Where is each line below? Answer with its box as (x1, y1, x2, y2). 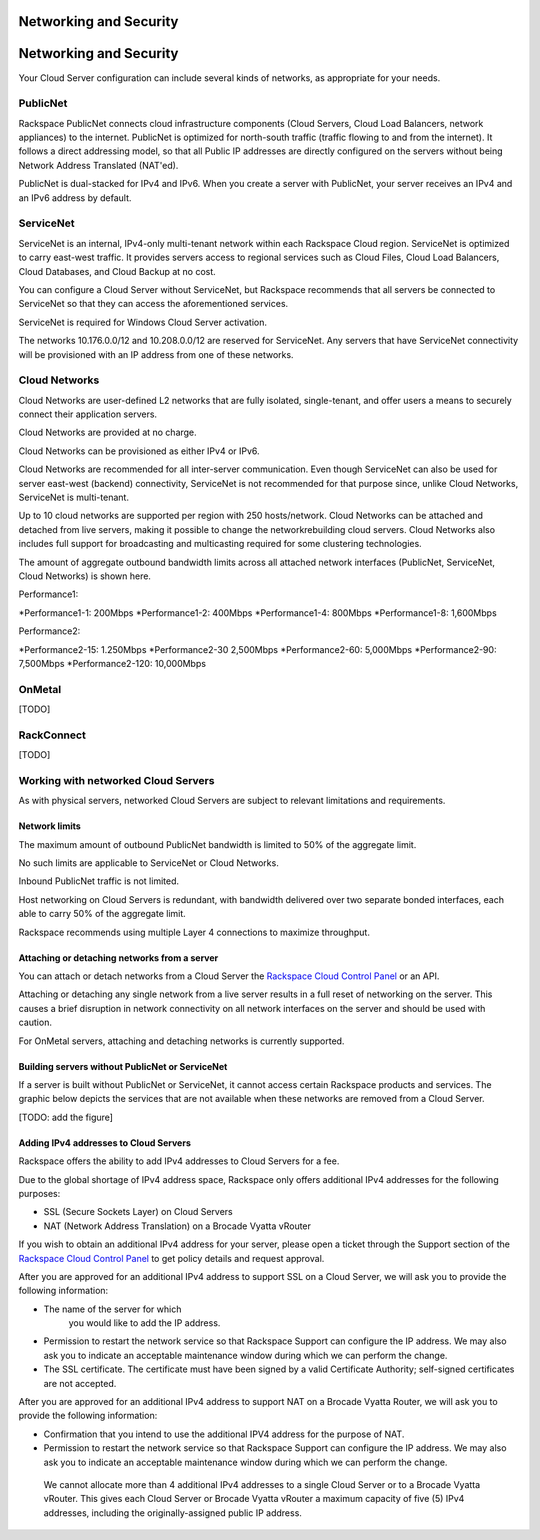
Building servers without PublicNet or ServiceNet (18, 1060, 228, 1072)
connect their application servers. (18, 408, 158, 420)
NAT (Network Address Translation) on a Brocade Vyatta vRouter (43, 1220, 312, 1232)
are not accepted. (43, 1377, 117, 1389)
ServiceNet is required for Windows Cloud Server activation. (18, 316, 268, 328)
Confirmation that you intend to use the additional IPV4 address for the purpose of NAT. (43, 1428, 405, 1440)
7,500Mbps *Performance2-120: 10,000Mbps (18, 657, 207, 669)
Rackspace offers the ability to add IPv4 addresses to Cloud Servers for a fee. (18, 1155, 340, 1167)
